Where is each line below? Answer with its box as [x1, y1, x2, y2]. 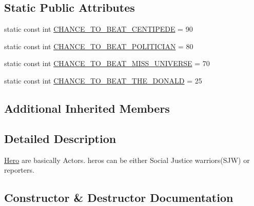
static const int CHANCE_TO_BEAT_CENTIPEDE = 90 [4, 24, 193, 34]
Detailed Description [4, 130, 116, 146]
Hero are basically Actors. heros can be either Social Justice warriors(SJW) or [4, 154, 250, 165]
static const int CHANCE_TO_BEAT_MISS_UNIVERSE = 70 [4, 58, 210, 69]
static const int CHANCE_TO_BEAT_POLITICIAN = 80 [4, 40, 193, 51]
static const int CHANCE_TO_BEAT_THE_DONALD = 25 [4, 75, 202, 86]
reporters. [4, 164, 34, 175]
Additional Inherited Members [4, 100, 170, 116]
